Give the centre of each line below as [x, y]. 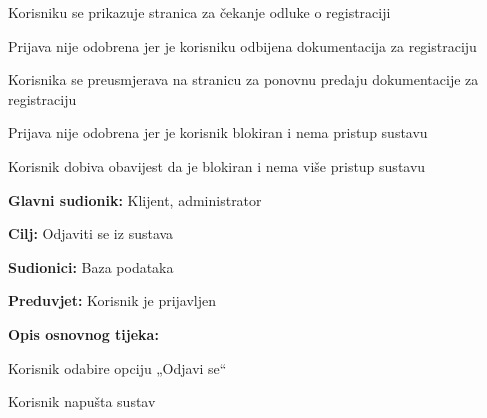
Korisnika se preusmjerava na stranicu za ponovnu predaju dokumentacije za [243, 79]
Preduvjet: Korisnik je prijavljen [112, 300]
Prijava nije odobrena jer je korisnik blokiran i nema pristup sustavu [218, 132]
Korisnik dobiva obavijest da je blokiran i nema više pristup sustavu [217, 165]
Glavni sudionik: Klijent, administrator [135, 199]
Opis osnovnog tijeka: [83, 333]
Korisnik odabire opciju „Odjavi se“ [117, 367]
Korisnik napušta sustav [82, 401]
